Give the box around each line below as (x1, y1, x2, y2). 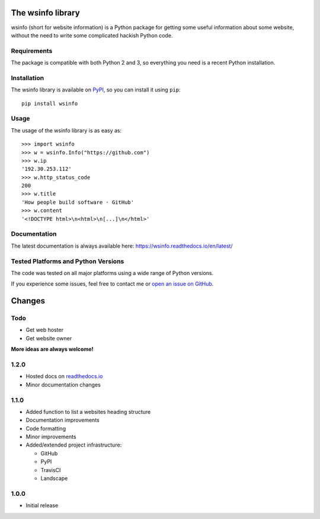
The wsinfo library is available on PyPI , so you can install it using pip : (11, 86, 181, 93)
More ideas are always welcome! (11, 346, 94, 353)
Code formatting (25, 425, 66, 432)
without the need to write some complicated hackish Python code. (11, 31, 173, 39)
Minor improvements (25, 433, 76, 441)
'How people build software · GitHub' (21, 199, 135, 205)
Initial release (25, 502, 59, 509)
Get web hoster (25, 327, 63, 334)
